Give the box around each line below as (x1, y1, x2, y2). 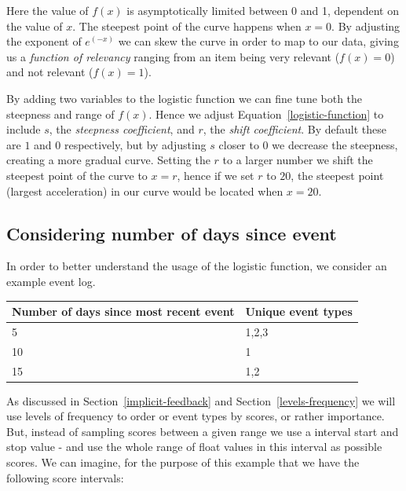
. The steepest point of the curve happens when (72, 17, 302, 34)
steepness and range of (6, 105, 115, 122)
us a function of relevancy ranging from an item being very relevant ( (6, 48, 340, 64)
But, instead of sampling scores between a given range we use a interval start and (6, 423, 399, 439)
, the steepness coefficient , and (49, 121, 195, 137)
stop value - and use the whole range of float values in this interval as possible (6, 438, 382, 455)
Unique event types (245, 303, 353, 320)
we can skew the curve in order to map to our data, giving (118, 33, 399, 49)
